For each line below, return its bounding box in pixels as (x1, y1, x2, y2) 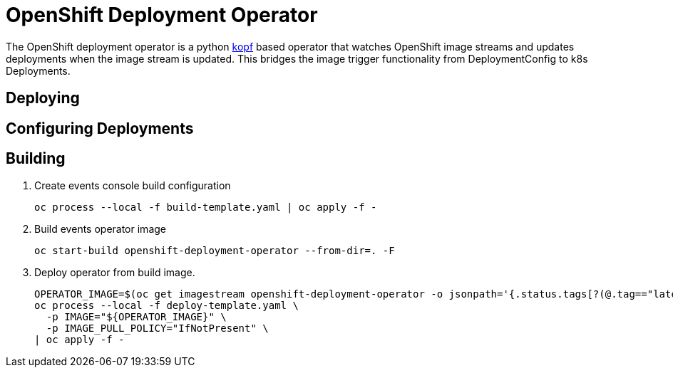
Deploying (6, 89, 80, 107)
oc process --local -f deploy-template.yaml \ (34, 300, 299, 312)
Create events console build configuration (34, 179, 231, 192)
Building (6, 149, 66, 168)
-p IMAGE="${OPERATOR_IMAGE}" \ (46, 311, 227, 323)
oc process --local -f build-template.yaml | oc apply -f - (34, 201, 377, 214)
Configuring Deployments (6, 119, 194, 137)
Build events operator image (34, 223, 166, 236)
